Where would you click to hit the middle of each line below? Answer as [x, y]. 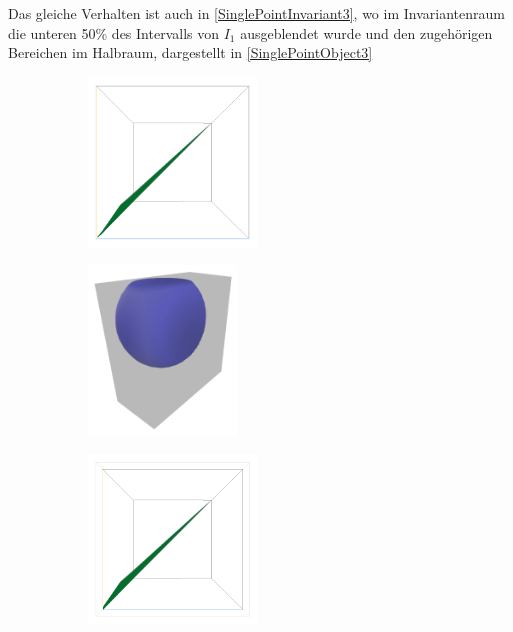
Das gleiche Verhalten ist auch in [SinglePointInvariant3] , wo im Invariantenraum [256, 13]
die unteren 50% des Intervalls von [113, 32]
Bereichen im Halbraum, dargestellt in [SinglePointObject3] [190, 52]
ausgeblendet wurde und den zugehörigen [366, 32]
